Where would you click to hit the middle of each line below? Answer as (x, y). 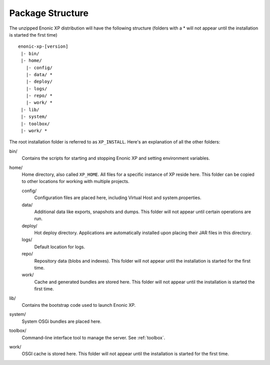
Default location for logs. (60, 247)
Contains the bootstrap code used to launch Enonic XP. (79, 305)
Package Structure (49, 13)
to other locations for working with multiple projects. (75, 181)
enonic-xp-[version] (43, 47)
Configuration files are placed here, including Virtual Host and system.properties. (118, 198)
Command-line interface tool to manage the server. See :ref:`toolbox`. (93, 337)
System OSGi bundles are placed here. (62, 321)
